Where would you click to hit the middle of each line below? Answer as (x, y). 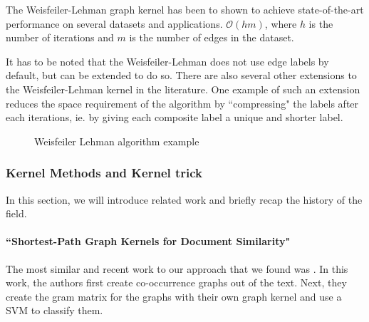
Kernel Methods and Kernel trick (104, 173)
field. (16, 213)
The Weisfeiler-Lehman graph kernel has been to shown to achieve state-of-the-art (185, 9)
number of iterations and (60, 37)
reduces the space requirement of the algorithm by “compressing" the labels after (182, 103)
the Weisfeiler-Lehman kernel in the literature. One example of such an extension (183, 89)
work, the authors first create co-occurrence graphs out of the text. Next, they (176, 282)
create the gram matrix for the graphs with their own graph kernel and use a (174, 296)
